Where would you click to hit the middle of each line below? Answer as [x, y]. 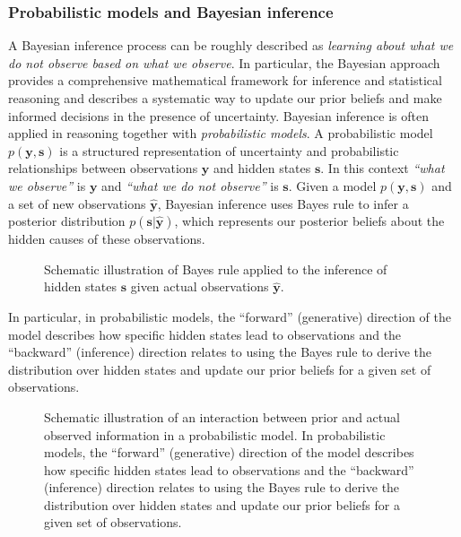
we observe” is [47, 185]
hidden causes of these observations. [107, 239]
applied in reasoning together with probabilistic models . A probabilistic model [221, 133]
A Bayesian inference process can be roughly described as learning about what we [231, 45]
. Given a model [332, 185]
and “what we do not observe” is [190, 185]
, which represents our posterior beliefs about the [309, 221]
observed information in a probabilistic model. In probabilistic [215, 434]
